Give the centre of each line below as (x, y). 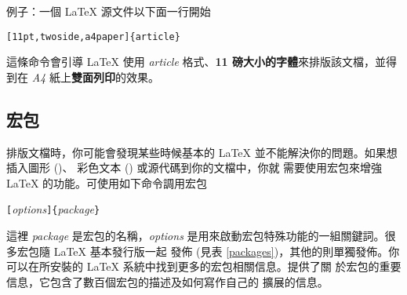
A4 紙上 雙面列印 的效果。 (95, 76)
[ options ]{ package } (53, 209)
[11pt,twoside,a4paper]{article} (93, 36)
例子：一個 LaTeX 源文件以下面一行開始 (109, 11)
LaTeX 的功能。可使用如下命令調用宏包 (107, 182)
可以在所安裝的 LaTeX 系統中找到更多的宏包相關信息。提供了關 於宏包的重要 (204, 266)
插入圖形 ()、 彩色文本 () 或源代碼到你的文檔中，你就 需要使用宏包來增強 (194, 168)
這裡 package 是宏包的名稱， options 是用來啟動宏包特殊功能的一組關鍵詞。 (196, 236)
